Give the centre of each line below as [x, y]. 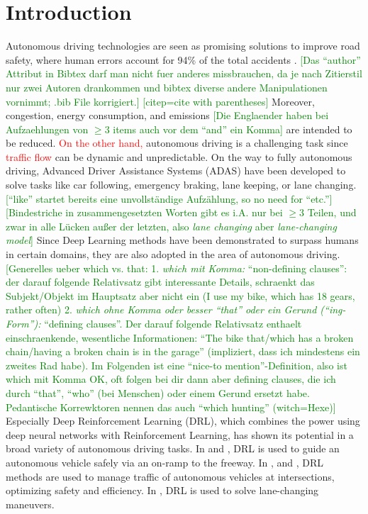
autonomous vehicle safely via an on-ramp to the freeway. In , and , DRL [165, 462]
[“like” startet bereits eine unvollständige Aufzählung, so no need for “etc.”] [169, 198]
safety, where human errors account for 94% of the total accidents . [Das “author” [183, 59]
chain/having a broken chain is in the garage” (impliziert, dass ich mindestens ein [183, 351]
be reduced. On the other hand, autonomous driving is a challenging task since [177, 143]
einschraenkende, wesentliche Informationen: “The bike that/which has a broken [180, 337]
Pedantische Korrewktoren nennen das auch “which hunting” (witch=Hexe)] [171, 407]
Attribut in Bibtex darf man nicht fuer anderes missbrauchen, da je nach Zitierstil [184, 73]
